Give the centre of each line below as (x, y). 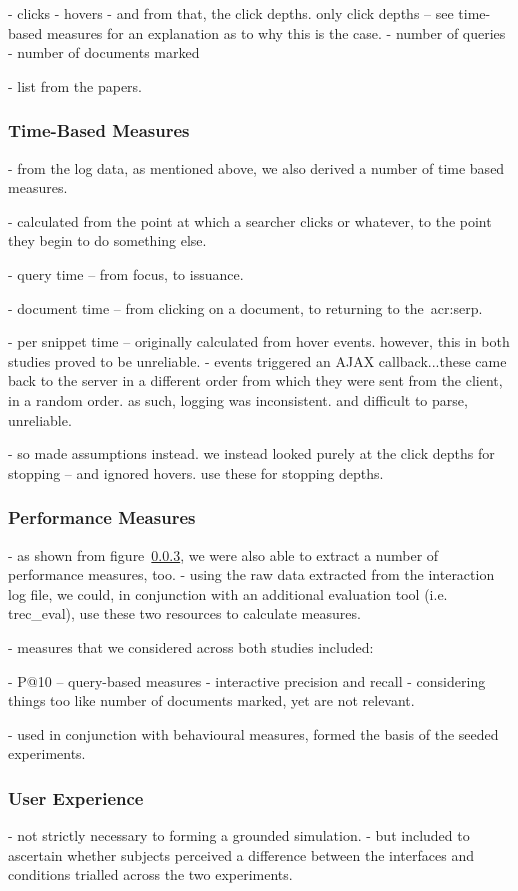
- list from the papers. (75, 85)
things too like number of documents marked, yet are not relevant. (211, 700)
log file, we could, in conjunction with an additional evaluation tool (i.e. (228, 593)
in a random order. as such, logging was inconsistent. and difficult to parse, (238, 399)
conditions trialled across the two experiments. (150, 874)
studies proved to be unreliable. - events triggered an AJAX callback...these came (257, 360)
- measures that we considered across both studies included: (191, 646)
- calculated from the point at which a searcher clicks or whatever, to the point (250, 220)
